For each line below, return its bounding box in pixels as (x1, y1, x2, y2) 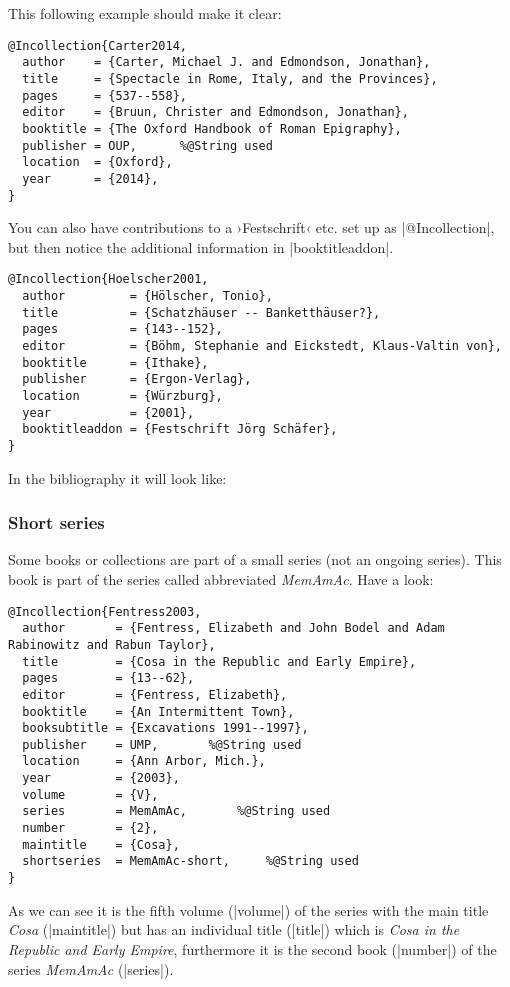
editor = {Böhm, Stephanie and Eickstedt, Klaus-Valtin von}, (22, 338, 502, 353)
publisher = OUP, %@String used (22, 138, 273, 153)
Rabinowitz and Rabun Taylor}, (8, 637, 216, 652)
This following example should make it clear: (8, 3, 282, 23)
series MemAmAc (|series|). (8, 958, 174, 979)
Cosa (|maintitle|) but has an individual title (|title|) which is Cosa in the (8, 919, 460, 940)
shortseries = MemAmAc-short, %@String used (22, 854, 359, 869)
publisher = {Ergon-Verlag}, (22, 372, 252, 387)
